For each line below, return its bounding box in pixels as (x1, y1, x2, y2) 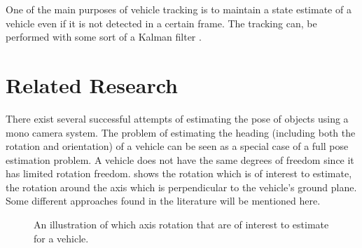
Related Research (6, 70, 179, 99)
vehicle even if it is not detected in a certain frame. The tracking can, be (6, 15, 317, 30)
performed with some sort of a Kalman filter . (6, 29, 202, 44)
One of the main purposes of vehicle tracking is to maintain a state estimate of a (6, 2, 351, 16)
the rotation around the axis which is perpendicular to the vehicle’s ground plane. (6, 179, 357, 194)
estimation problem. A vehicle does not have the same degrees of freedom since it (6, 152, 354, 167)
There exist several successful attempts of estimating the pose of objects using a (6, 111, 349, 125)
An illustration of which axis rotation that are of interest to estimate (34, 217, 329, 232)
